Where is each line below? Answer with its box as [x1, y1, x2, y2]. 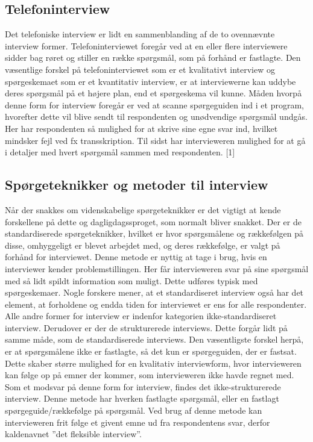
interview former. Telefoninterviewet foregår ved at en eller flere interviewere [5, 39, 288, 52]
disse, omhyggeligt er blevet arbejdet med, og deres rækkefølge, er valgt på [5, 238, 280, 251]
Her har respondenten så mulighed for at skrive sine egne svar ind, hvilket [5, 122, 278, 134]
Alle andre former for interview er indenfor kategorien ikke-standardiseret [5, 310, 277, 322]
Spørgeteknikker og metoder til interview [5, 175, 268, 194]
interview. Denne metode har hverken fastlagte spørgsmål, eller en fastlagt [5, 392, 279, 405]
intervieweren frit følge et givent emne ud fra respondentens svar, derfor [5, 416, 270, 428]
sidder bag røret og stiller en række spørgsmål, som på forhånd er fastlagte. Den [5, 51, 301, 64]
